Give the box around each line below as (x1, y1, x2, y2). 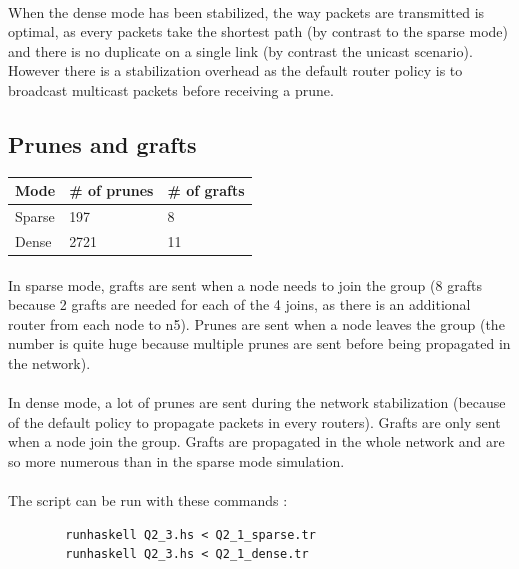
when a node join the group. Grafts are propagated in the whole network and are (8, 431, 505, 452)
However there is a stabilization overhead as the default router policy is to (8, 60, 463, 81)
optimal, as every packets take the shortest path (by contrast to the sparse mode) (8, 21, 508, 42)
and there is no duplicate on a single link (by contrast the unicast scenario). (8, 40, 473, 61)
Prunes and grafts (8, 128, 197, 159)
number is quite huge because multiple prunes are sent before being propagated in (8, 333, 511, 354)
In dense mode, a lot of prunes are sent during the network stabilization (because (8, 392, 506, 413)
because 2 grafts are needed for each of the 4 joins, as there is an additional (8, 294, 471, 315)
